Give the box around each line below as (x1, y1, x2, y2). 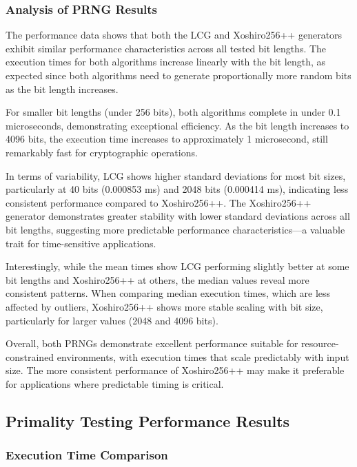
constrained (6, 349, 54, 364)
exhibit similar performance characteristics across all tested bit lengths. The (6, 41, 327, 55)
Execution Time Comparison (6, 446, 168, 464)
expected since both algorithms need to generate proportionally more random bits (6, 68, 351, 82)
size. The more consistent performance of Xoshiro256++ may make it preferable (6, 363, 345, 377)
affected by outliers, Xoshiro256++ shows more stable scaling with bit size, (6, 299, 323, 313)
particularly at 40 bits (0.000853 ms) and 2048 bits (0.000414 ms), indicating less (6, 182, 349, 196)
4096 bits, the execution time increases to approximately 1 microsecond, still (6, 132, 328, 146)
